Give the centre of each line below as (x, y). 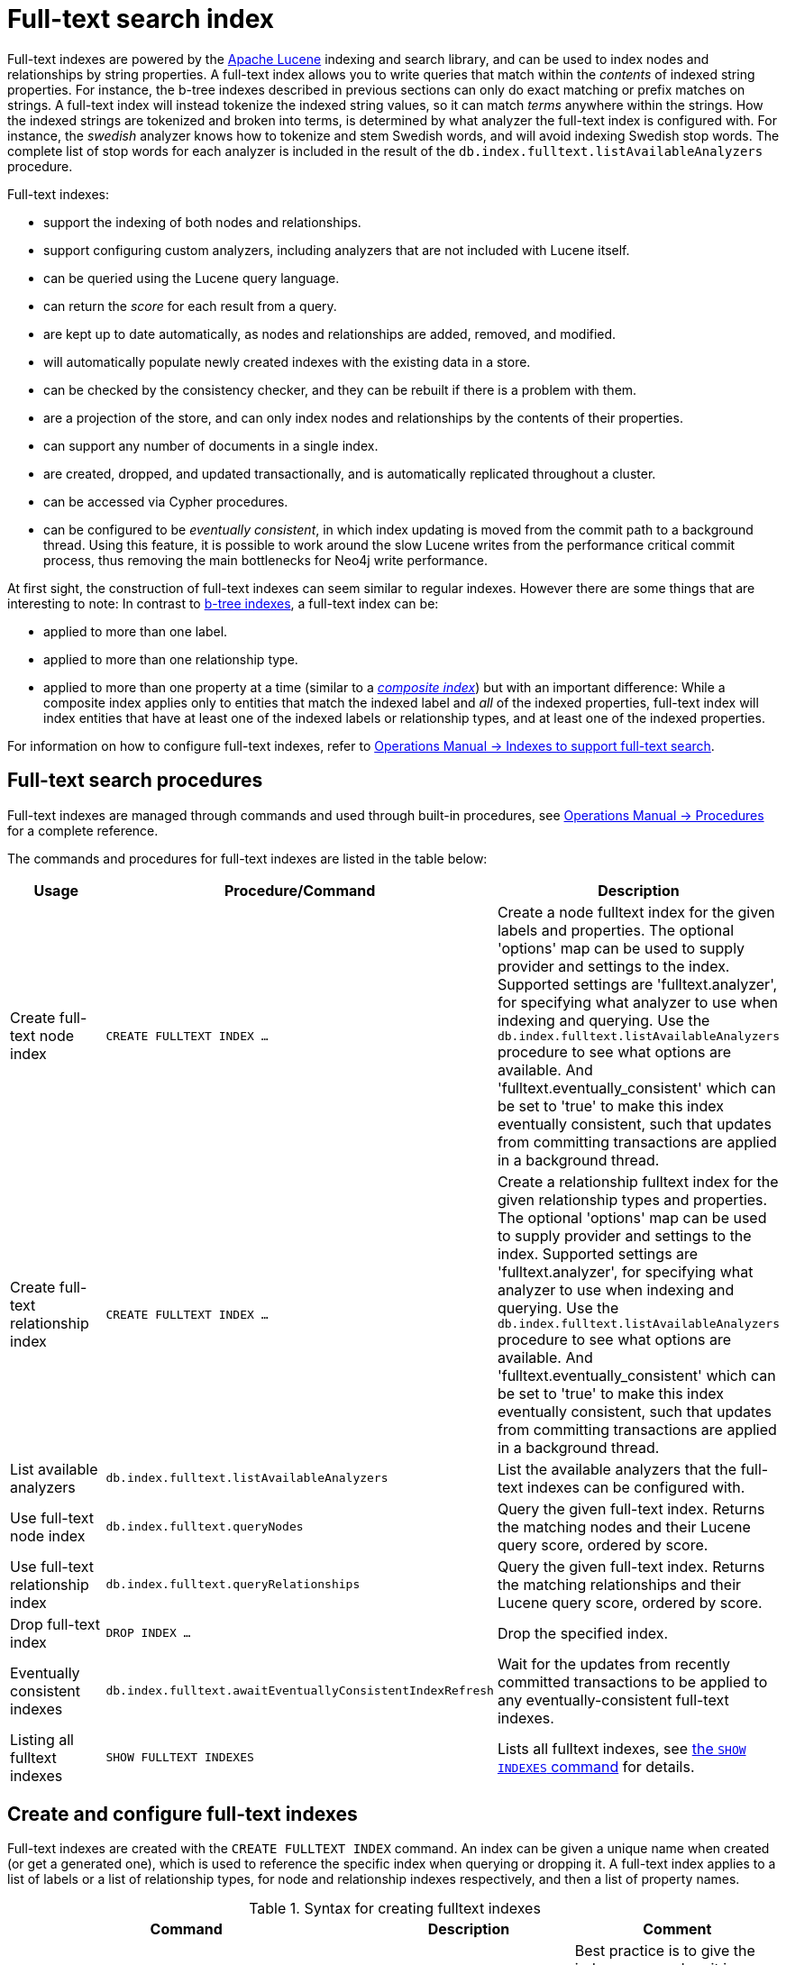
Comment (677, 1929)
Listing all (42, 1739)
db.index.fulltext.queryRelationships (233, 1585)
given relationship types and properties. (632, 1199)
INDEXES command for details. (596, 1766)
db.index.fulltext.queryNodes (205, 1527)
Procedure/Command (300, 890)
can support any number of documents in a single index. (211, 445)
